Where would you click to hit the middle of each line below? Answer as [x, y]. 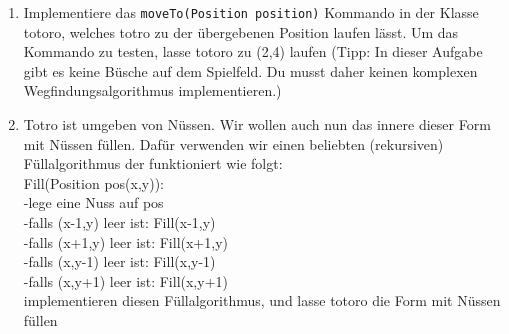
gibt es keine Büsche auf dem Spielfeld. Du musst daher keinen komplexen [250, 70]
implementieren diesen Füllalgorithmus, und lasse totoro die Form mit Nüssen [262, 300]
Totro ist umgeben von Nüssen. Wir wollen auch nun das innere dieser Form [257, 124]
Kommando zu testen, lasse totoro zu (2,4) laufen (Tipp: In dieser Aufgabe [253, 51]
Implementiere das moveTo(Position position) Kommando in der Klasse [251, 12]
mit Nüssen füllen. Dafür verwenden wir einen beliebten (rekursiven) [233, 143]
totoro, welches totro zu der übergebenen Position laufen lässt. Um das [241, 31]
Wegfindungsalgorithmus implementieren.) [152, 90]
